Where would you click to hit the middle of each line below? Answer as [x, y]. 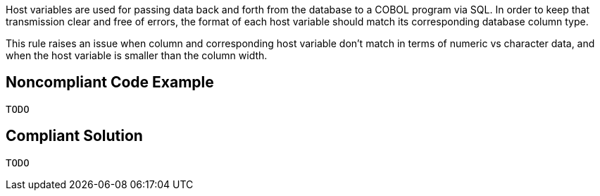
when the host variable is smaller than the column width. [137, 55]
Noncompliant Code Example [110, 82]
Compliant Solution [74, 136]
